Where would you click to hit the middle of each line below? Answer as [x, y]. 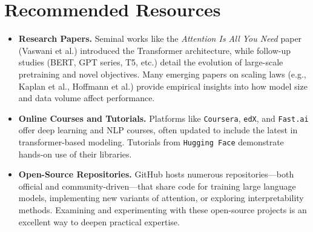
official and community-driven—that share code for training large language [157, 186]
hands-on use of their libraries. [75, 154]
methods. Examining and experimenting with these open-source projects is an [163, 209]
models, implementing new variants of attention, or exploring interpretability [161, 198]
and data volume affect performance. [87, 98]
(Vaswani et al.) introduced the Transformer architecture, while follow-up [154, 50]
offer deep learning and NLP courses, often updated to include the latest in [158, 130]
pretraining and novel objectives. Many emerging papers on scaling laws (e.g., [162, 74]
